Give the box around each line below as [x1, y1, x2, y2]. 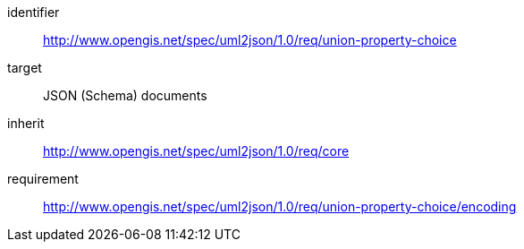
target [7, 60, 42, 75]
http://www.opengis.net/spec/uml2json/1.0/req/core [43, 143, 350, 159]
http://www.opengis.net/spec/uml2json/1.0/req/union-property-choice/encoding [43, 199, 517, 214]
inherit [7, 116, 45, 131]
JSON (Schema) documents [43, 88, 207, 103]
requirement [7, 171, 79, 186]
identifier [7, 4, 60, 20]
